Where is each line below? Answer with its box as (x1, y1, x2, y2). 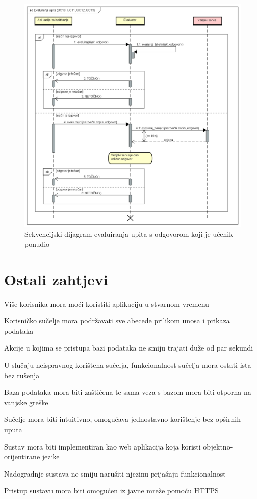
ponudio (24, 238, 50, 249)
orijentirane (4, 451, 40, 462)
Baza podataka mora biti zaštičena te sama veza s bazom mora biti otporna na (4, 387, 251, 397)
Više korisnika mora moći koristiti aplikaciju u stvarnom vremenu (4, 298, 209, 309)
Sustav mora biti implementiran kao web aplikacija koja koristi (4, 441, 201, 452)
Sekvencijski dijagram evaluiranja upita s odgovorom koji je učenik (24, 229, 233, 239)
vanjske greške (4, 396, 48, 407)
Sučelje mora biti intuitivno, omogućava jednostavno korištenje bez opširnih (4, 414, 241, 425)
